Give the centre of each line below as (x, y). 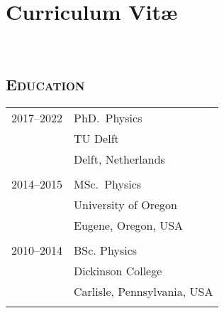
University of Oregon (125, 204)
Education (45, 84)
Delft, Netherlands (119, 159)
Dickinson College (118, 270)
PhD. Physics (108, 117)
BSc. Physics (106, 250)
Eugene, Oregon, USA (129, 225)
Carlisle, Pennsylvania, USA (144, 291)
